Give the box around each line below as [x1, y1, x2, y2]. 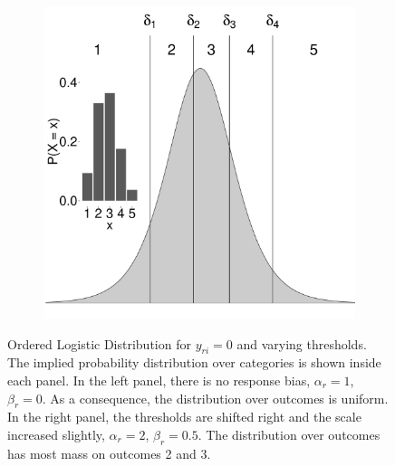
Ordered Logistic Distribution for [7, 334, 191, 353]
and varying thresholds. [236, 334, 367, 353]
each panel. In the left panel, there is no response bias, [7, 370, 311, 389]
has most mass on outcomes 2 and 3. [7, 443, 211, 462]
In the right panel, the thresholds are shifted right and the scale [7, 407, 361, 426]
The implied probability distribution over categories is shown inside [7, 353, 381, 372]
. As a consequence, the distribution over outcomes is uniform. [42, 388, 389, 407]
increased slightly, [7, 424, 105, 443]
